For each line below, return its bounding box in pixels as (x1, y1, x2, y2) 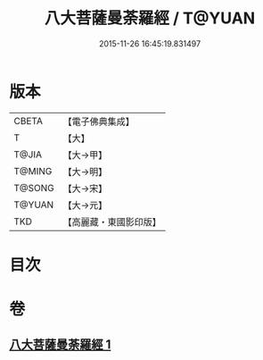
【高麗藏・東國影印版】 (62, 215, 162, 228)
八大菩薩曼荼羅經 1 (9, 337, 111, 353)
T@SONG (13, 181, 55, 194)
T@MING (13, 164, 53, 177)
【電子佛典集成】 (62, 115, 136, 128)
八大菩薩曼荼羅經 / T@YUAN (44, 8, 256, 29)
